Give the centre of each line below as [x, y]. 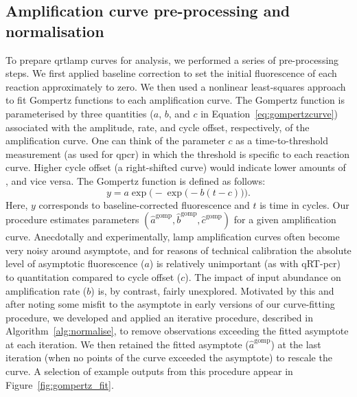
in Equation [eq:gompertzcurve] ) [269, 113]
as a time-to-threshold [282, 140]
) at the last [296, 344]
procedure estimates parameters [72, 219]
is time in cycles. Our [304, 204]
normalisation [55, 31]
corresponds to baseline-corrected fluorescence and [144, 204]
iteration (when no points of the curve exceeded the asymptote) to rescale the [169, 358]
